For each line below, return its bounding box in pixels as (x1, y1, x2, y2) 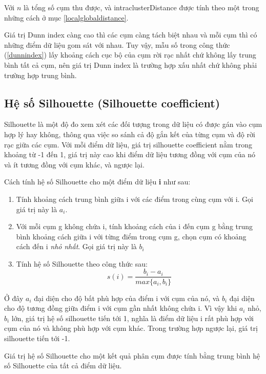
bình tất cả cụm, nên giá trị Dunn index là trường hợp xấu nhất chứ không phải (4, 59, 257, 70)
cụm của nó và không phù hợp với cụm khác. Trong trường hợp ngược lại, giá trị (4, 323, 258, 333)
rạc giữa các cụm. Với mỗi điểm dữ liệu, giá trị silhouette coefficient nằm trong (4, 139, 252, 149)
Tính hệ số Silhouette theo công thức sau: (16, 258, 148, 269)
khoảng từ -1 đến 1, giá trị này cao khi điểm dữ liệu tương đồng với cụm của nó (4, 149, 256, 160)
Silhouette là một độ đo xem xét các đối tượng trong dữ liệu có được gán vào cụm (4, 119, 262, 129)
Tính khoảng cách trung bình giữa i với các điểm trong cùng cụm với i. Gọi (16, 193, 253, 204)
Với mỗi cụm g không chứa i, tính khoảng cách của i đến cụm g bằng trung (16, 221, 253, 232)
